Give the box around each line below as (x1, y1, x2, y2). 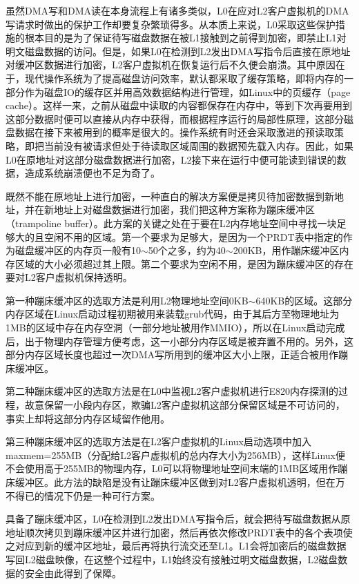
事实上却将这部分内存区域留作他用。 (6, 411, 170, 425)
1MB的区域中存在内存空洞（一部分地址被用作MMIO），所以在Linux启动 (6, 320, 326, 335)
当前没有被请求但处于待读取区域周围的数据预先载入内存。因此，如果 (43, 138, 353, 153)
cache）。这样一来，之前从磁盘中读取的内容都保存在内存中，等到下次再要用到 (6, 98, 353, 113)
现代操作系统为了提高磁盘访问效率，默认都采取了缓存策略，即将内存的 (24, 70, 344, 85)
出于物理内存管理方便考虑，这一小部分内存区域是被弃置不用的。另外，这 (24, 333, 353, 348)
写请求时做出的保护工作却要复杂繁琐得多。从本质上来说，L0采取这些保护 (6, 17, 336, 31)
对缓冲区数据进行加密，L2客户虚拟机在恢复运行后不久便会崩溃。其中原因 (6, 57, 336, 72)
